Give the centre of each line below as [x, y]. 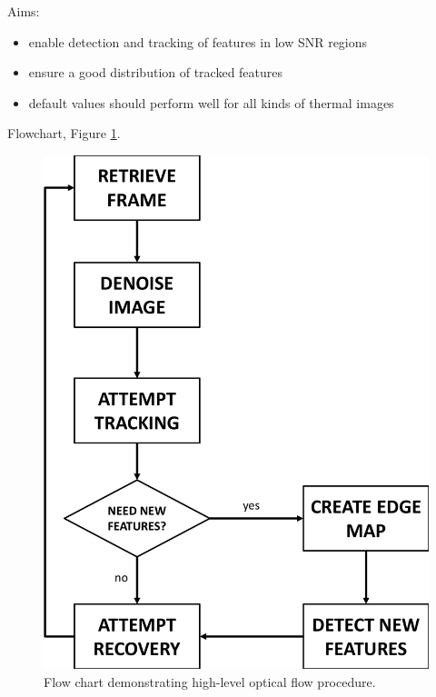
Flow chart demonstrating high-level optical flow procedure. [210, 681]
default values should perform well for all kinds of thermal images [211, 102]
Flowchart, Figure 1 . [64, 133]
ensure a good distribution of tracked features [156, 72]
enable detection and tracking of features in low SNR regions [198, 41]
